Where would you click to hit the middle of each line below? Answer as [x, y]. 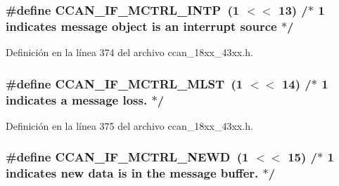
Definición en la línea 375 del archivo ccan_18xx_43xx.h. [129, 125]
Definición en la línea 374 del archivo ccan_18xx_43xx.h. [129, 52]
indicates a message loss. [77, 99]
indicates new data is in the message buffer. [132, 173]
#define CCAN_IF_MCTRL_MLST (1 [124, 83]
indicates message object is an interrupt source [141, 26]
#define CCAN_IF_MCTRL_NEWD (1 [127, 157]
